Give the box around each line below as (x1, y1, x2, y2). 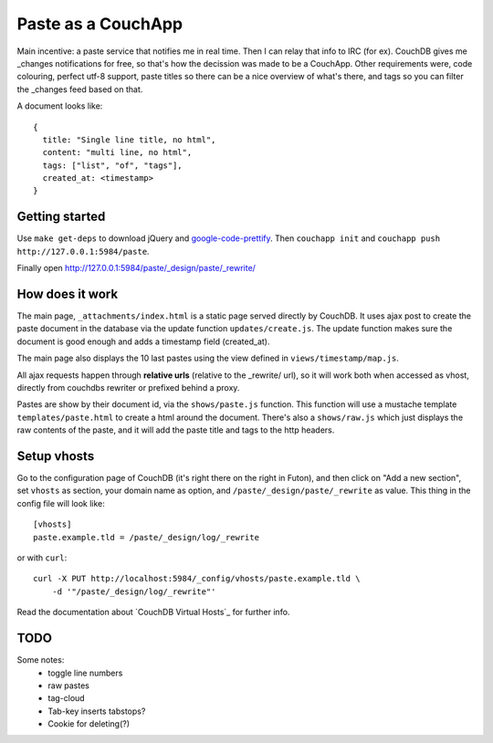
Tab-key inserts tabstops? (47, 706, 146, 717)
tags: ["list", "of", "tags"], (42, 160, 183, 171)
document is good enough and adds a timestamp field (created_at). (16, 336, 270, 347)
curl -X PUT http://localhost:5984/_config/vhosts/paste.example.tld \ (33, 573, 361, 584)
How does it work (16, 286, 119, 301)
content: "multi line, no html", (42, 147, 193, 158)
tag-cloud (47, 693, 86, 704)
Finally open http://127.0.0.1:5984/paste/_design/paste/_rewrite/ (16, 263, 256, 274)
